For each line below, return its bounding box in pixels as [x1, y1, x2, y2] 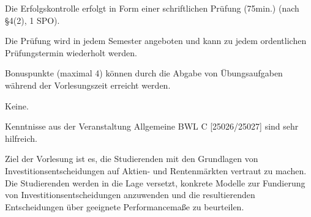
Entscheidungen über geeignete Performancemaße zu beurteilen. [5, 200, 244, 213]
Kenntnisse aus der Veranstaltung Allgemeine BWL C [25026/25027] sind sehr [5, 120, 299, 133]
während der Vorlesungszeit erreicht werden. [5, 78, 171, 91]
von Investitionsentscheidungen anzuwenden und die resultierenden [5, 188, 255, 201]
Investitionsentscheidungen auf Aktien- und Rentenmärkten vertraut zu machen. [5, 164, 307, 177]
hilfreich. [5, 131, 37, 144]
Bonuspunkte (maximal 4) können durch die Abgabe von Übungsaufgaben [5, 67, 283, 79]
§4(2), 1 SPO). [5, 13, 60, 26]
